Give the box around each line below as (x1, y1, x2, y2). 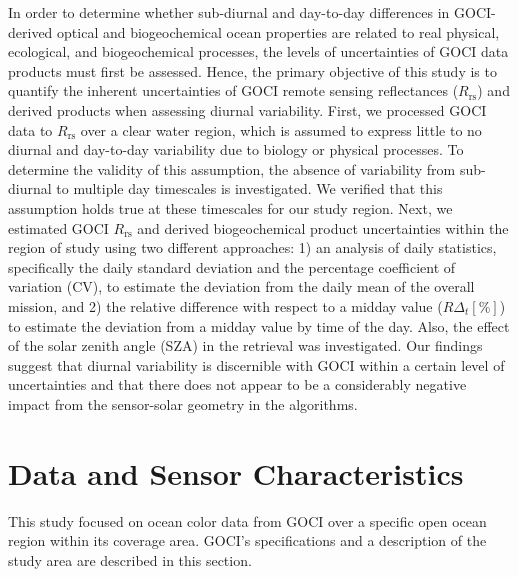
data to (8, 119, 53, 140)
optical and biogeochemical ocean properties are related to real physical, (57, 21, 500, 42)
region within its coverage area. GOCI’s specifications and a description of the (8, 530, 487, 551)
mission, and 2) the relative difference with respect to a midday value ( (8, 295, 443, 316)
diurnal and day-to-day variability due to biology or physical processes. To (8, 139, 464, 160)
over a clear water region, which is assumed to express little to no (80, 119, 482, 140)
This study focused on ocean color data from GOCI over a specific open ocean (8, 510, 487, 531)
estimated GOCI (8, 217, 109, 238)
